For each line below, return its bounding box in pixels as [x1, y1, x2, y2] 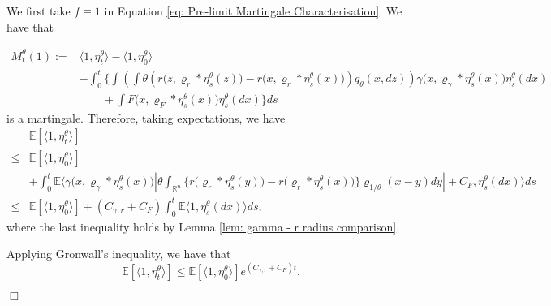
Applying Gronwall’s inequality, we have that [6, 245, 231, 262]
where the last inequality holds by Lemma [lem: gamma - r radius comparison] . [6, 218, 400, 235]
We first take [6, 2, 71, 19]
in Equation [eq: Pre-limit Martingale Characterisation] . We [104, 2, 402, 19]
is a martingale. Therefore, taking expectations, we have [6, 109, 286, 126]
